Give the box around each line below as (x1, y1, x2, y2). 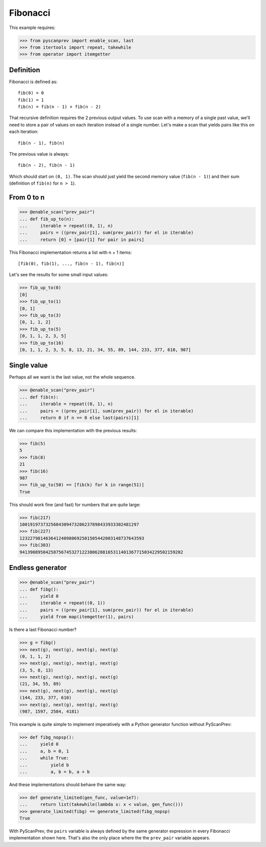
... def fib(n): (19, 394, 59, 400)
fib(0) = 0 (18, 90, 44, 96)
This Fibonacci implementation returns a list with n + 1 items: (9, 249, 132, 255)
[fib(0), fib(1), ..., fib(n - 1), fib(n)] (18, 261, 125, 267)
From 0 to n (9, 193, 45, 201)
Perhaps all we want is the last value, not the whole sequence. (9, 374, 135, 380)
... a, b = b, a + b (19, 769, 90, 775)
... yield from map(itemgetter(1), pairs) (19, 614, 134, 620)
